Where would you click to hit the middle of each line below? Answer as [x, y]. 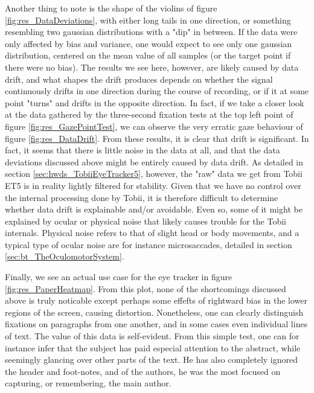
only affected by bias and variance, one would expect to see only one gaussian [149, 43]
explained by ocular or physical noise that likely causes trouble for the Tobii [146, 221]
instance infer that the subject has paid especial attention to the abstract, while [153, 347]
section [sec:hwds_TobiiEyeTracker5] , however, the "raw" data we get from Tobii [154, 174]
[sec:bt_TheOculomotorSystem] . [65, 256]
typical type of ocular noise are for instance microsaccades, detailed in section [149, 244]
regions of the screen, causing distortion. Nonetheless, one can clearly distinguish [154, 312]
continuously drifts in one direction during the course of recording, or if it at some [157, 91]
